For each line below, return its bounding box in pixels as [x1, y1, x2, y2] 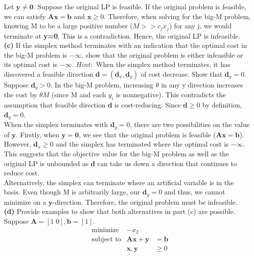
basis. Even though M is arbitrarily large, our [4, 187, 140, 197]
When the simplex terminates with [4, 119, 108, 129]
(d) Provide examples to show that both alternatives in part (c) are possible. [4, 206, 235, 216]
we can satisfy [4, 11, 46, 21]
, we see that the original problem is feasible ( [78, 129, 216, 139]
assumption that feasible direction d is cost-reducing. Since [4, 100, 181, 110]
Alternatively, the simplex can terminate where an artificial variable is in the [4, 177, 234, 187]
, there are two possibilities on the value [130, 119, 250, 129]
